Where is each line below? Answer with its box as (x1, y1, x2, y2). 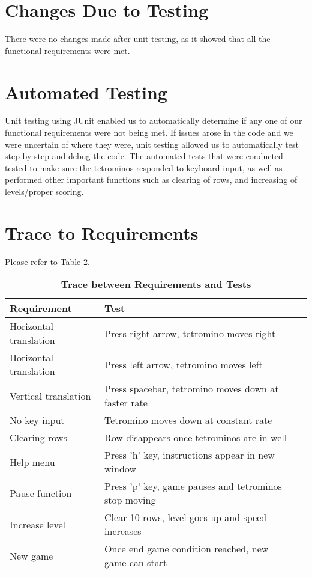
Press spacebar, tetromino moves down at (104, 382, 279, 396)
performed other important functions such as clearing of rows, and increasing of (5, 173, 298, 186)
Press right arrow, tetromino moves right (104, 326, 276, 340)
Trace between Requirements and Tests (61, 277, 251, 292)
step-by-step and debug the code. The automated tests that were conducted (5, 150, 283, 162)
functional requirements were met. (5, 44, 130, 56)
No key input (10, 413, 65, 427)
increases (104, 524, 142, 539)
